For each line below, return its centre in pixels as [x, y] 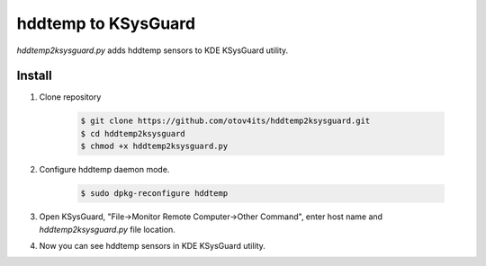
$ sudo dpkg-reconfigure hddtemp [154, 194]
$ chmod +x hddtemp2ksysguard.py [154, 146]
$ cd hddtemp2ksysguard [133, 133]
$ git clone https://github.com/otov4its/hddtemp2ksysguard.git [225, 121]
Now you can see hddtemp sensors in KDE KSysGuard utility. [152, 245]
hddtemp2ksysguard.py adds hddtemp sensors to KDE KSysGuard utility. [153, 50]
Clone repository [70, 97]
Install [35, 76]
